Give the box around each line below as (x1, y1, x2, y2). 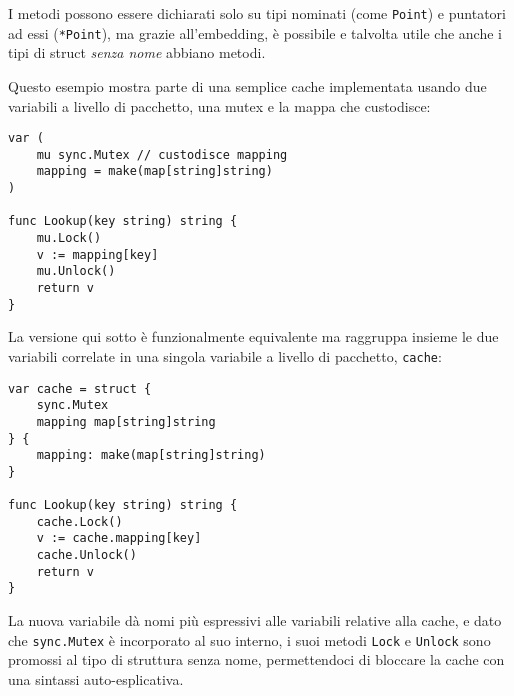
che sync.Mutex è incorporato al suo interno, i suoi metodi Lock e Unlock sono (8, 629, 491, 650)
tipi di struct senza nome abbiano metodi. (8, 42, 266, 63)
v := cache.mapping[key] (36, 531, 202, 546)
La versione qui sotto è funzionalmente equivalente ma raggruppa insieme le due (8, 326, 499, 347)
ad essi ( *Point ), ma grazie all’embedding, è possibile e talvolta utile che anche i (8, 22, 502, 43)
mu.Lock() (36, 231, 102, 246)
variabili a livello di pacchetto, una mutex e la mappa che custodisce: (8, 95, 431, 116)
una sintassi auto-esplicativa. (8, 668, 184, 689)
